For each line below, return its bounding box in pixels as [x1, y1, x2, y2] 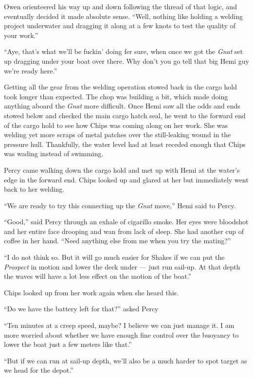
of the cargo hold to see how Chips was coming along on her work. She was [4, 120, 228, 130]
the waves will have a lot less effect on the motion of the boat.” [4, 271, 192, 281]
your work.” [4, 30, 38, 40]
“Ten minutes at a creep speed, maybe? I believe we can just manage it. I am [4, 320, 235, 330]
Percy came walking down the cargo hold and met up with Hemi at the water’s [4, 164, 240, 175]
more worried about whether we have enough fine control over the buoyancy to [4, 329, 239, 340]
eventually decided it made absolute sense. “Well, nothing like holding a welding [4, 11, 243, 21]
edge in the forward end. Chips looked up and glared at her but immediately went [4, 174, 249, 184]
